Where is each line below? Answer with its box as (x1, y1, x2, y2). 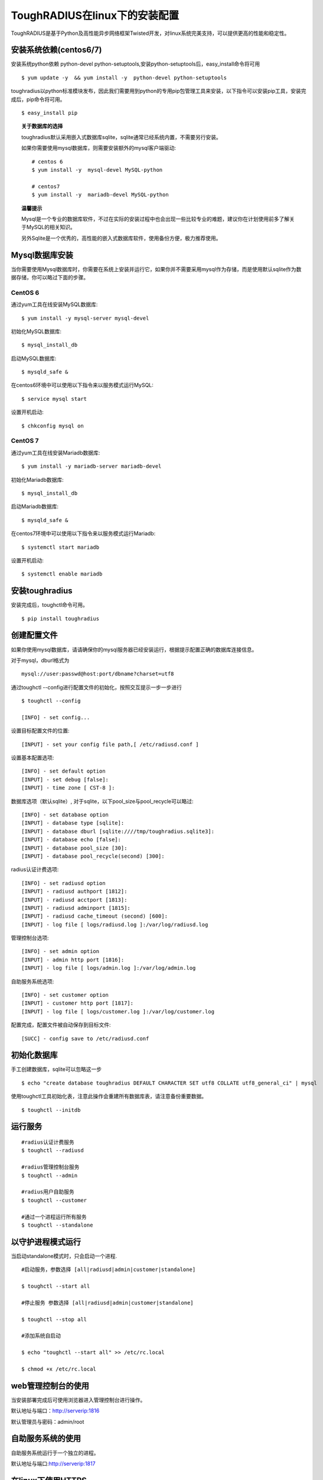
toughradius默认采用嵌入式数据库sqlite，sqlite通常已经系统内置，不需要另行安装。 (21, 133, 221, 140)
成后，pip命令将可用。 (11, 95, 66, 103)
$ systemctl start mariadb (21, 543, 100, 551)
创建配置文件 (11, 630, 58, 641)
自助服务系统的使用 (11, 1433, 81, 1444)
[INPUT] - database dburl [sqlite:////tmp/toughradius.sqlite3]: (21, 828, 215, 835)
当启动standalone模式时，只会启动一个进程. (11, 1252, 118, 1259)
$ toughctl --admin (21, 1172, 78, 1179)
